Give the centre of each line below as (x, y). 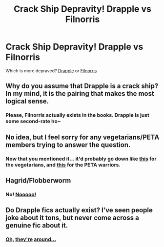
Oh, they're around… (31, 239)
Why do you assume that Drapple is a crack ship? (82, 86)
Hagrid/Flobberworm (38, 180)
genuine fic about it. (37, 226)
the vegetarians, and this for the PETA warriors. (63, 165)
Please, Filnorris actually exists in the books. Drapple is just (77, 115)
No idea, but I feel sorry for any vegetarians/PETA (82, 137)
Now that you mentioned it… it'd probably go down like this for (81, 159)
